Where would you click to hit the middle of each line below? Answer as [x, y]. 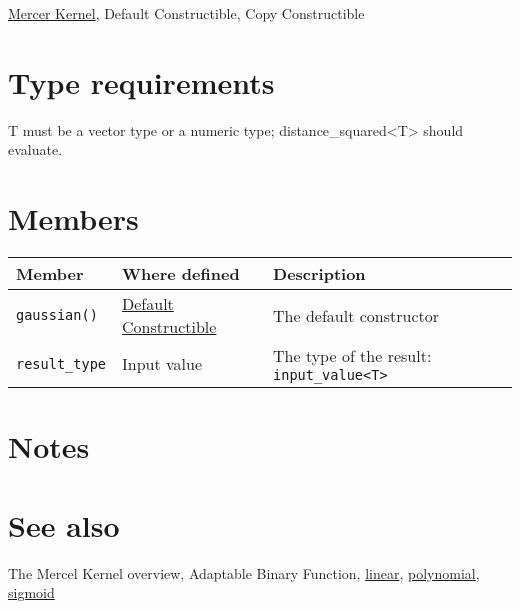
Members [73, 218]
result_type [61, 363]
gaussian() [57, 315]
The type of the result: [352, 356]
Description [319, 274]
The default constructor [356, 315]
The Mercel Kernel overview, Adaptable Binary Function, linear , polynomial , [244, 572]
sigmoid [31, 592]
